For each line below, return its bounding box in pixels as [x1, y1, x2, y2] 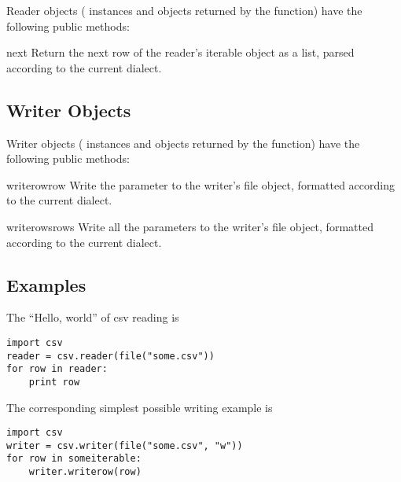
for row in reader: [6, 363, 108, 375]
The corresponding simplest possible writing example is [6, 399, 273, 415]
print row [28, 376, 80, 388]
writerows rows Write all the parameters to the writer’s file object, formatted [6, 218, 373, 234]
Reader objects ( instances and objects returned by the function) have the [6, 2, 362, 18]
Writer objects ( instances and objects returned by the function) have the [6, 134, 360, 151]
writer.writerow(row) [28, 466, 142, 478]
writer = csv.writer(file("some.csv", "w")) [6, 440, 243, 451]
